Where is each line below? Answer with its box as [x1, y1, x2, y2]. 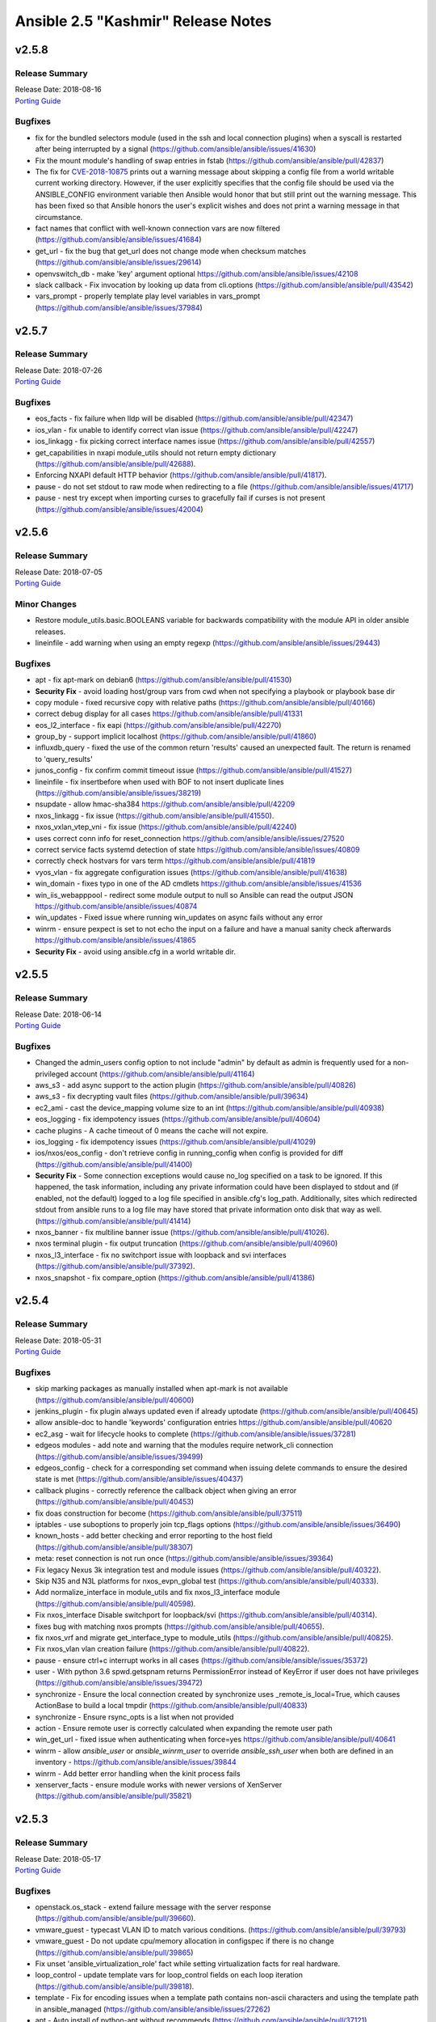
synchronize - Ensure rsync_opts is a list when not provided [35, 1711, 234, 1722]
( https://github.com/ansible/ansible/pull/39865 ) [35, 1948, 194, 1957]
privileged [35, 1068, 69, 1079]
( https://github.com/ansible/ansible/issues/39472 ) [35, 1678, 203, 1688]
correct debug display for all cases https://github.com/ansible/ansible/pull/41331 [35, 709, 303, 719]
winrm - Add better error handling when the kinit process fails [35, 1768, 241, 1779]
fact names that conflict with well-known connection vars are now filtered [35, 223, 280, 233]
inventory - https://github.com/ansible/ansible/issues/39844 [35, 1758, 237, 1767]
